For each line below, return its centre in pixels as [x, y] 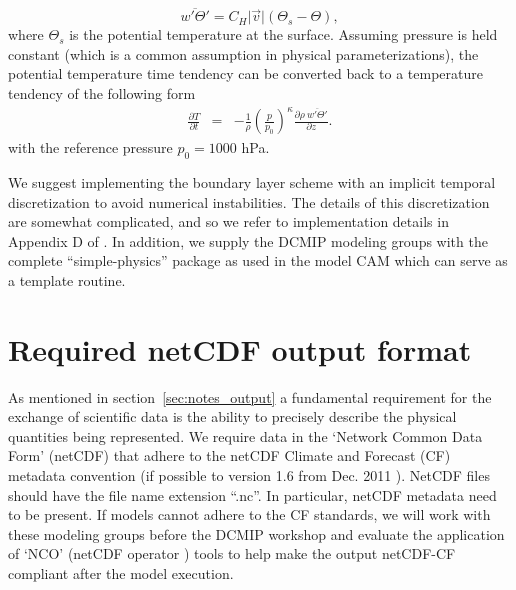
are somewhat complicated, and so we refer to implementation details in [228, 221]
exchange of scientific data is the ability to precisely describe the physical [232, 416]
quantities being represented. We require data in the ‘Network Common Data [245, 435]
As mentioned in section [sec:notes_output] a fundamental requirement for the [250, 396]
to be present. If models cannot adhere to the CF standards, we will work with [249, 514]
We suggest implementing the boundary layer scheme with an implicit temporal [252, 181]
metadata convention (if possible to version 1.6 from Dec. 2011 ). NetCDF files [249, 474]
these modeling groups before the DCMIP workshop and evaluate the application [256, 533]
